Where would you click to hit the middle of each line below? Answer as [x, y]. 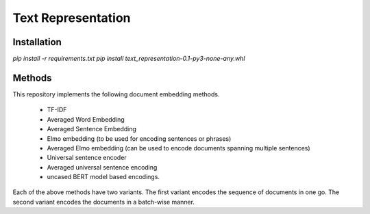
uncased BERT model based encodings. [103, 177]
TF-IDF [57, 110]
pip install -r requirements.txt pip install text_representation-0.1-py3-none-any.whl [129, 59]
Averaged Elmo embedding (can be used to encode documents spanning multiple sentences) [179, 148]
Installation [37, 42]
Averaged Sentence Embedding [92, 129]
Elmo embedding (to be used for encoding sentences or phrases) [139, 138]
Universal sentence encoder [87, 158]
